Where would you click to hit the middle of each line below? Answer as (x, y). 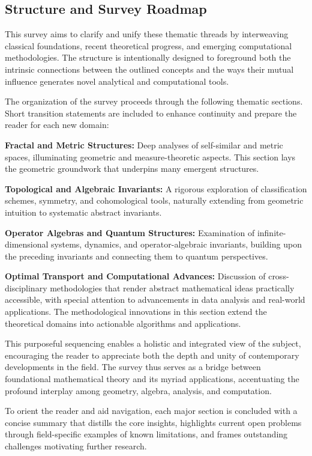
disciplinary (26, 287)
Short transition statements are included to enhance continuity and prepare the (151, 113)
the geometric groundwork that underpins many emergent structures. (132, 169)
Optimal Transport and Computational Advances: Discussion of (135, 276)
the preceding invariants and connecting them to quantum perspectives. (136, 256)
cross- (279, 276)
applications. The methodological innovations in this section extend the (136, 312)
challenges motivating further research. (76, 446)
